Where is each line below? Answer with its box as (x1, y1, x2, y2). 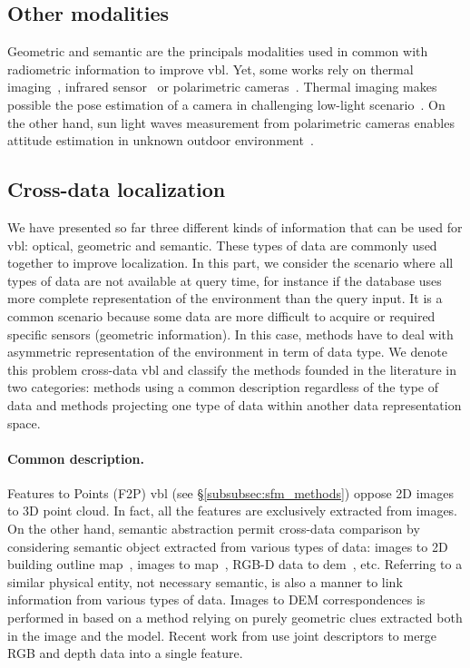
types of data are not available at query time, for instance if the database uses (7, 270, 442, 290)
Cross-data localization (7, 175, 226, 203)
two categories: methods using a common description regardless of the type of (7, 378, 439, 397)
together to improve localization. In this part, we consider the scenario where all (7, 253, 454, 272)
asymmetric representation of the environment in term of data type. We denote (7, 342, 447, 361)
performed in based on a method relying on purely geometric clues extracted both (7, 608, 463, 627)
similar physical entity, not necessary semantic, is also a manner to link (7, 572, 403, 591)
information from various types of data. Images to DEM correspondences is (7, 590, 426, 609)
